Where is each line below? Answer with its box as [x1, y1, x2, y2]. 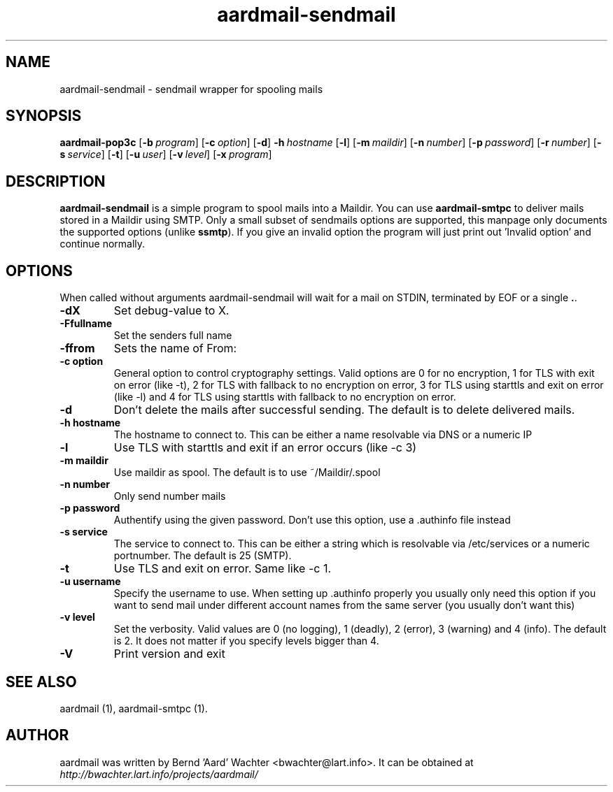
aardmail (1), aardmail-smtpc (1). [59, 702, 208, 714]
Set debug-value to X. [113, 303, 230, 318]
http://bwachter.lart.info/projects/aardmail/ [59, 768, 258, 780]
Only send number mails [113, 490, 226, 503]
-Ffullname [59, 317, 112, 330]
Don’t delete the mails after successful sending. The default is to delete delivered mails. [113, 403, 575, 417]
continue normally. [59, 238, 146, 250]
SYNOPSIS [6, 107, 82, 125]
